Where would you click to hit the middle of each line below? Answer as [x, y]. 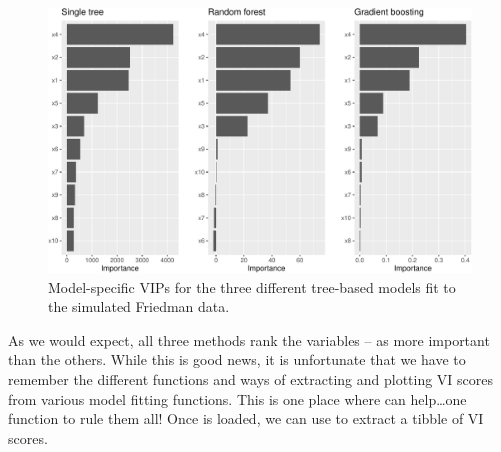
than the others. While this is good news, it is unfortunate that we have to [237, 359]
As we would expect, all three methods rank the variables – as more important [249, 339]
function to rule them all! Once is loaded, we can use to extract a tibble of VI [246, 418]
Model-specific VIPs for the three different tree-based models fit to [252, 286]
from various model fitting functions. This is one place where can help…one [237, 398]
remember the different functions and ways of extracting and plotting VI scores [251, 378]
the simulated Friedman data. [139, 306]
